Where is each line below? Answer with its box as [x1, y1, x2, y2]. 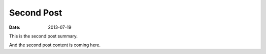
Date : [9, 24, 21, 30]
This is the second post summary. [9, 33, 78, 39]
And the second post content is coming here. [9, 42, 101, 48]
